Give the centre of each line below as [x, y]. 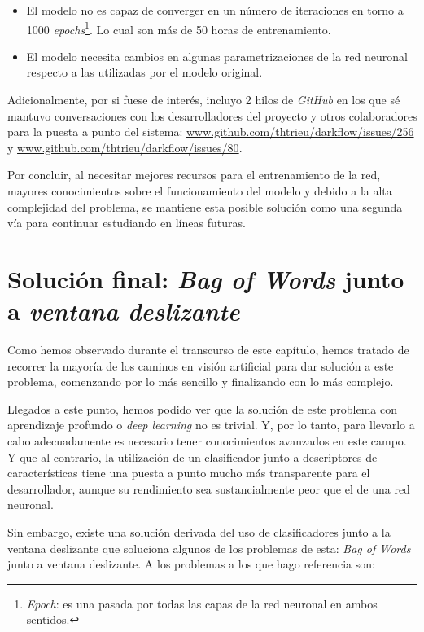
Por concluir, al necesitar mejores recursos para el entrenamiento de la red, [194, 175]
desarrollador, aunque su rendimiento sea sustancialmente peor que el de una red [209, 488]
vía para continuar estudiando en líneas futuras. [127, 223]
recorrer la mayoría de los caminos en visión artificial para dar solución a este [201, 365]
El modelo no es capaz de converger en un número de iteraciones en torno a [215, 10]
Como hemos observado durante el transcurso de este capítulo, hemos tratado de [208, 350]
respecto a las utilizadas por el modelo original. [144, 72]
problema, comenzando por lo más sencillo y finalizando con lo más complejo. [201, 382]
